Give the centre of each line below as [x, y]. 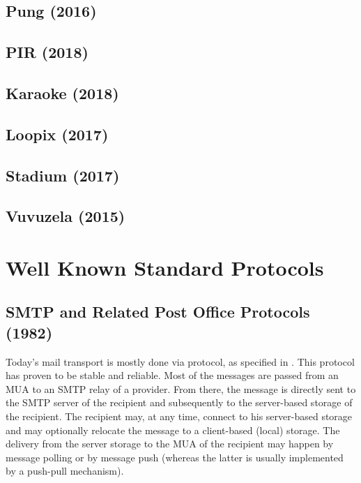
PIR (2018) [47, 52]
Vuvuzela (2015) [66, 216]
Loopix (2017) [57, 134]
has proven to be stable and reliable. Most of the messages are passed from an [172, 375]
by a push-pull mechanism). [65, 471]
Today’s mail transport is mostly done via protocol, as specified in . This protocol [180, 361]
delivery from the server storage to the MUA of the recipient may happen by [170, 444]
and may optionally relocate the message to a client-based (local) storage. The [173, 430]
